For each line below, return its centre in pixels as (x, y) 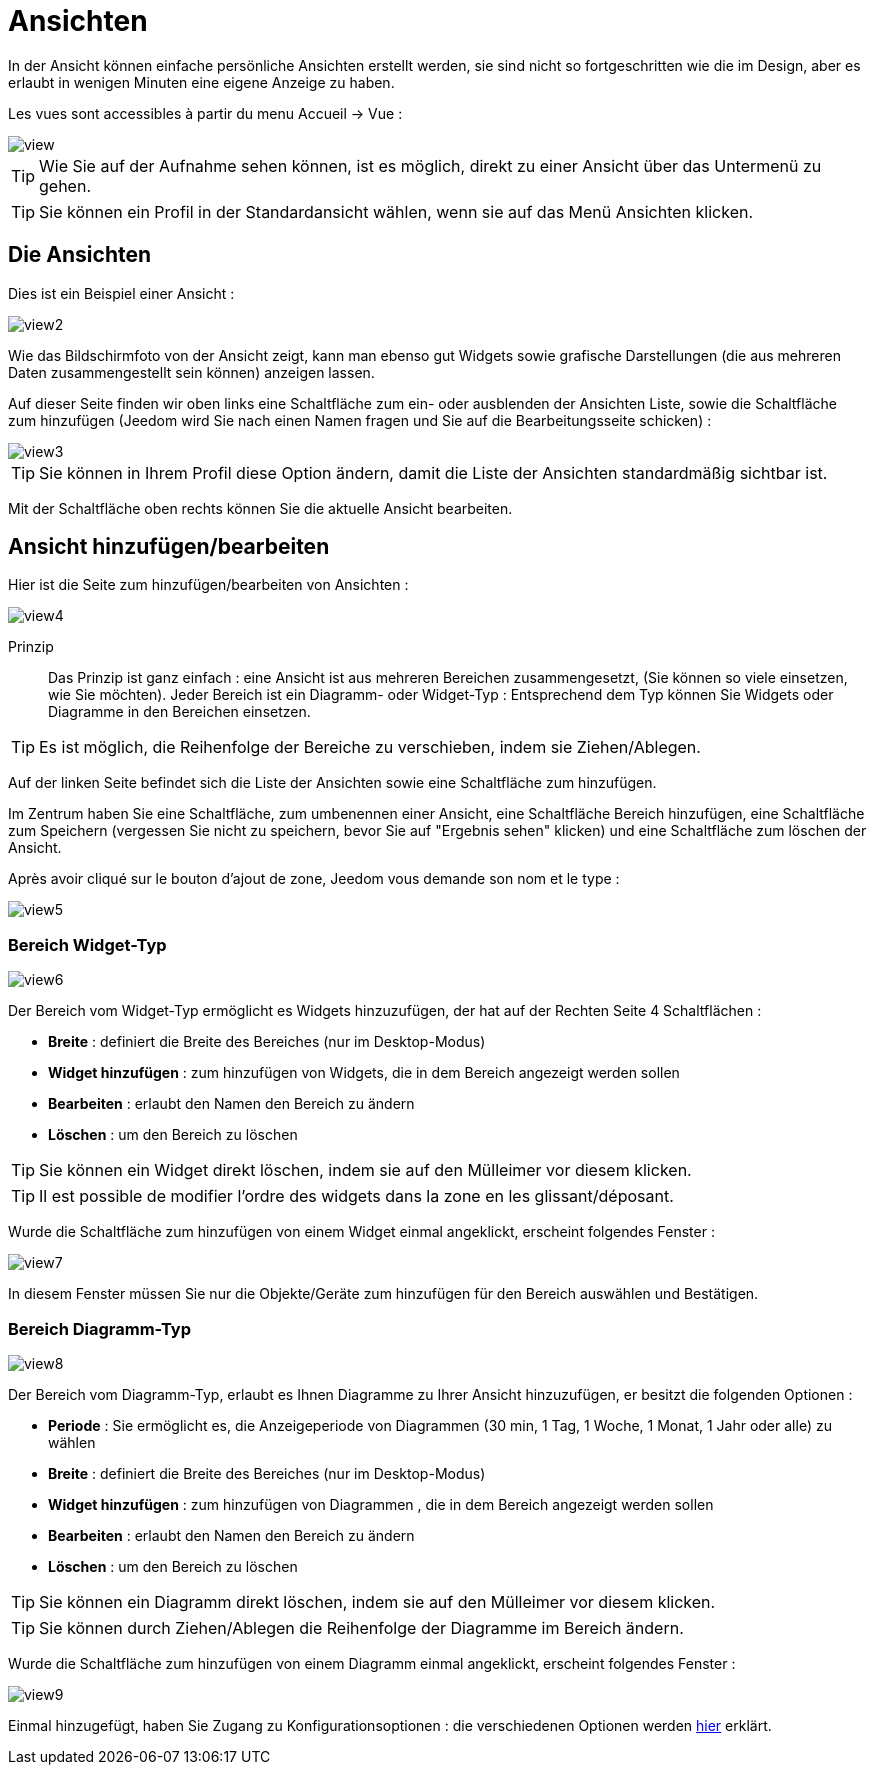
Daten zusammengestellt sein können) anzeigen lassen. (191, 372)
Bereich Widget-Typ (87, 944)
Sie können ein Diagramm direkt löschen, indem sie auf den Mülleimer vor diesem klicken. (377, 1601)
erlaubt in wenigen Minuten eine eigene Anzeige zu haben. (201, 82)
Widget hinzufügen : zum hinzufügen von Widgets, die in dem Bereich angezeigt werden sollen (364, 1073)
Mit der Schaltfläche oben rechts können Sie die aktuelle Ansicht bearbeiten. (260, 508)
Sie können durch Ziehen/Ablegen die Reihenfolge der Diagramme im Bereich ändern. (361, 1627)
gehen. (65, 185)
